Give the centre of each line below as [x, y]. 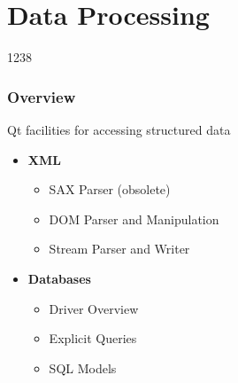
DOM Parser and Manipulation [134, 219]
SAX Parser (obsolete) [110, 189]
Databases [59, 278]
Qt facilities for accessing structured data [119, 129]
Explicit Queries [93, 338]
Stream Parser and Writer [119, 249]
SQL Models [83, 367]
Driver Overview [94, 308]
